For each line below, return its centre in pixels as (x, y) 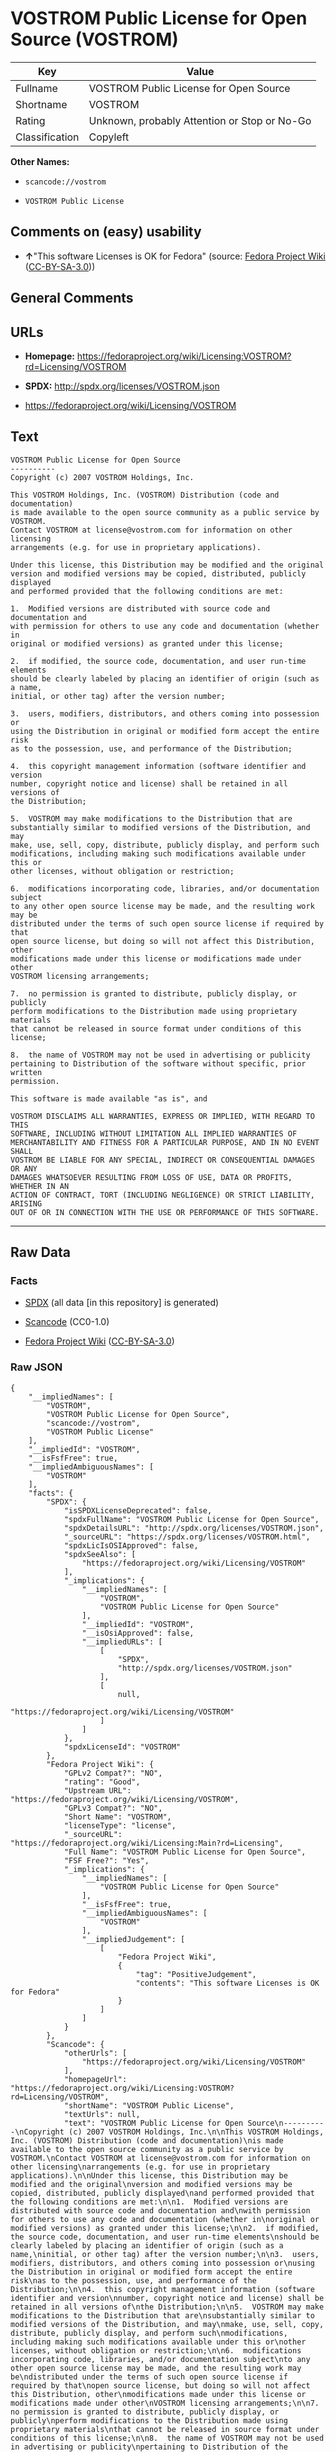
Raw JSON (36, 1367)
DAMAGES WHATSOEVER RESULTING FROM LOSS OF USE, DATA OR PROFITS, (151, 1177)
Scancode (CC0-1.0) (67, 1322)
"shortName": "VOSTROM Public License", (149, 2105)
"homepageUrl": (95, 2079)
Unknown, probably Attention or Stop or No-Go (200, 120)
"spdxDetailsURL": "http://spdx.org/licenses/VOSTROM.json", (194, 1528)
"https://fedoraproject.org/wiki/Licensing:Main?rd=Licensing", (147, 1843)
